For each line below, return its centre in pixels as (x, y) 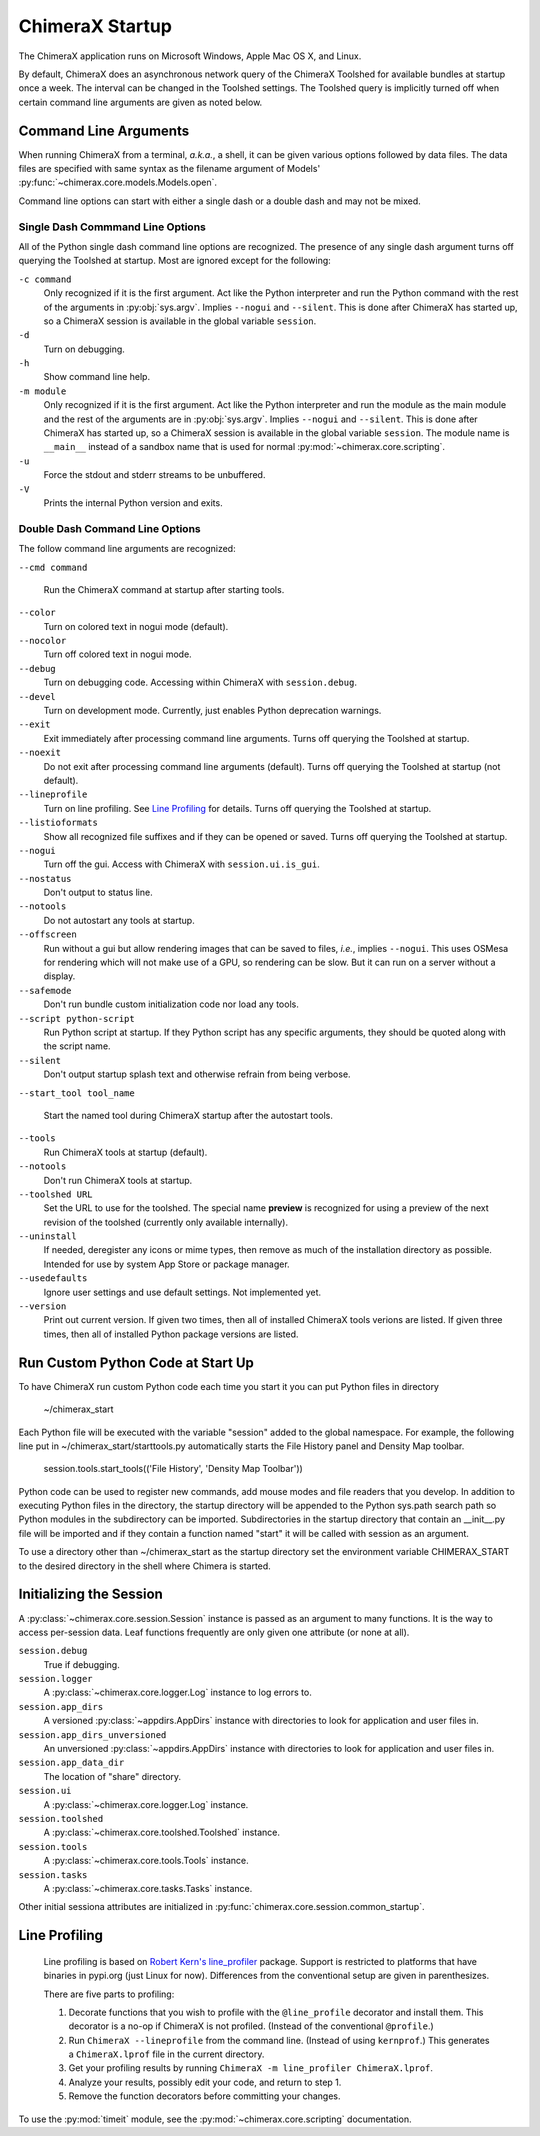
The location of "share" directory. (112, 1776)
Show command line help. (96, 377)
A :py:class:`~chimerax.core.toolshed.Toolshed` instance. (161, 1832)
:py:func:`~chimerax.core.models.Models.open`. (118, 182)
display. (59, 976)
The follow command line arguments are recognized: (127, 549)
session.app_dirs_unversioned (92, 1734)
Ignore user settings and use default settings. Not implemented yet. (182, 1292)
